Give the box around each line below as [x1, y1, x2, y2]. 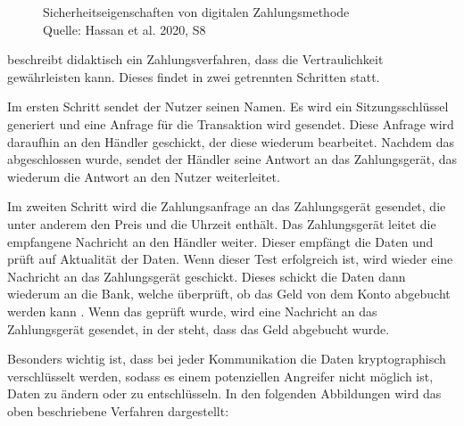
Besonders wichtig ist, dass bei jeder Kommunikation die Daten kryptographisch [7, 349, 446, 368]
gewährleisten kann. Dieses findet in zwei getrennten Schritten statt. [7, 67, 380, 86]
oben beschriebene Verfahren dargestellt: [7, 401, 229, 420]
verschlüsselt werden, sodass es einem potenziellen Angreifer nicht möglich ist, [7, 366, 434, 385]
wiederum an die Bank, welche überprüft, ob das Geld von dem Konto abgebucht [7, 284, 451, 303]
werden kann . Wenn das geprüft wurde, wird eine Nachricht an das [7, 301, 377, 320]
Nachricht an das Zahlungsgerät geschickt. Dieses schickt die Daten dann [7, 266, 406, 285]
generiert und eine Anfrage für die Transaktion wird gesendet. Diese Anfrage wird [7, 114, 454, 133]
